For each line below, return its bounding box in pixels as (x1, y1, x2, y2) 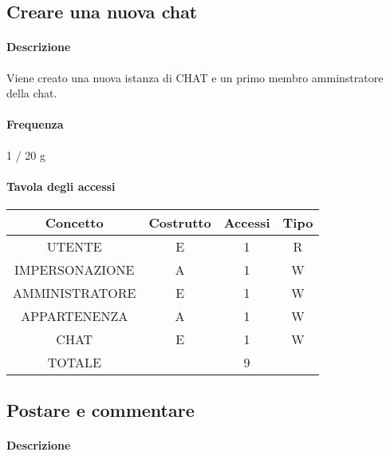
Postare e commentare (6, 398, 195, 422)
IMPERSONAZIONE (14, 260, 135, 279)
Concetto (45, 212, 104, 232)
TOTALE (47, 352, 101, 371)
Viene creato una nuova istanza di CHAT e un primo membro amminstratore (6, 69, 384, 85)
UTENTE (46, 236, 102, 256)
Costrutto (148, 212, 211, 232)
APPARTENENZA (21, 306, 128, 325)
